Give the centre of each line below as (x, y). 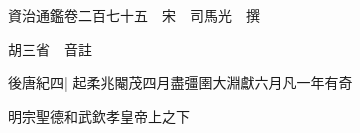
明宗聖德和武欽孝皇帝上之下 (99, 115)
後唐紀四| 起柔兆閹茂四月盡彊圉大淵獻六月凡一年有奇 (180, 82)
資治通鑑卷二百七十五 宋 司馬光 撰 (134, 15)
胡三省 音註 (50, 48)
